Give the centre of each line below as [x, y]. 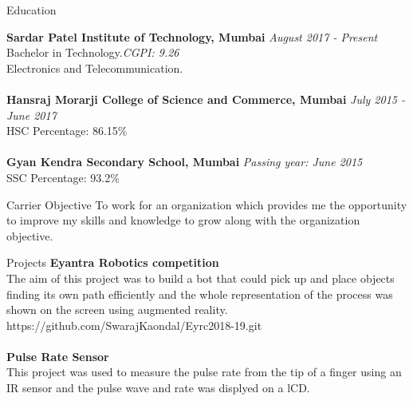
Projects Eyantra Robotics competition [113, 262]
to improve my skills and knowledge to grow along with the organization [183, 220]
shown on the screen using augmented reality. [117, 310]
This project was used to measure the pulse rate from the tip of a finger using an [204, 372]
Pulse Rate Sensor [58, 356]
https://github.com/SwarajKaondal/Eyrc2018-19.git [134, 325]
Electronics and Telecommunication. [95, 67]
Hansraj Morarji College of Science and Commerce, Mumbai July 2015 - [206, 99]
